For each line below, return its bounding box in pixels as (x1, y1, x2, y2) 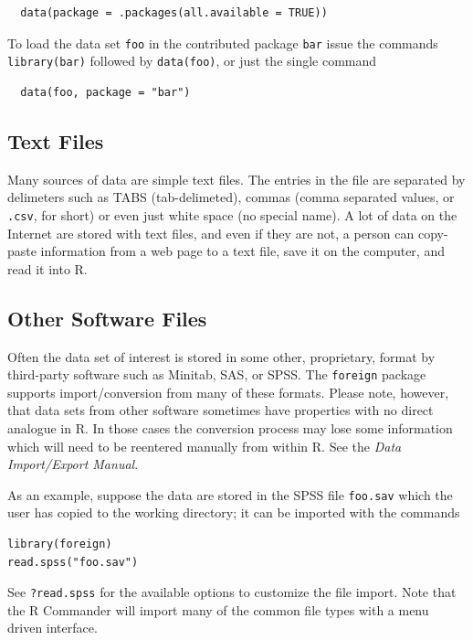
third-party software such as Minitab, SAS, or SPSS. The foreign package (7, 365, 426, 384)
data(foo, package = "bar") (20, 85, 191, 99)
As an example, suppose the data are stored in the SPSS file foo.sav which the (7, 485, 453, 504)
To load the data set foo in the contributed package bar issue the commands (7, 33, 438, 52)
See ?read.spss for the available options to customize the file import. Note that (7, 582, 457, 602)
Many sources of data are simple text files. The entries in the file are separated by (7, 169, 466, 188)
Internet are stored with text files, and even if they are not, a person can (7, 223, 415, 242)
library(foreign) (7, 538, 112, 550)
